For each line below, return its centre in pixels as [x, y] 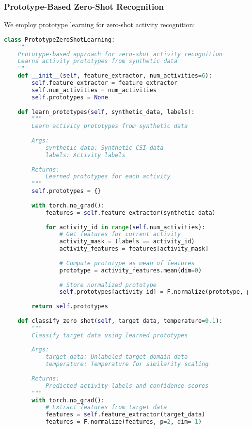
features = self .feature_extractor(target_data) [125, 415]
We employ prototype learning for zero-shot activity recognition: [100, 24]
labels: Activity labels [85, 155]
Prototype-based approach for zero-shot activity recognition [120, 54]
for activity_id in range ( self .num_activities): [125, 227]
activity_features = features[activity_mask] [134, 249]
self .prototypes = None [70, 97]
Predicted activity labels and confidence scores [127, 386]
